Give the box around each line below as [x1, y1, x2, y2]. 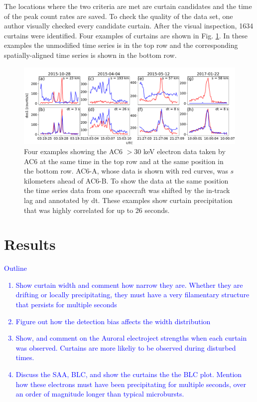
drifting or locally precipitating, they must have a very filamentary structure [15, 289, 250, 300]
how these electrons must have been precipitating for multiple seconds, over [15, 379, 246, 389]
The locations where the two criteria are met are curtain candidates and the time [4, 1, 252, 11]
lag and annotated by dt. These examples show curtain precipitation [24, 195, 233, 205]
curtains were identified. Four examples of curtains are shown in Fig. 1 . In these [4, 30, 248, 40]
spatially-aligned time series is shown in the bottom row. [4, 49, 177, 60]
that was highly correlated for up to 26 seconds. [24, 204, 170, 215]
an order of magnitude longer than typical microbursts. [15, 389, 184, 399]
